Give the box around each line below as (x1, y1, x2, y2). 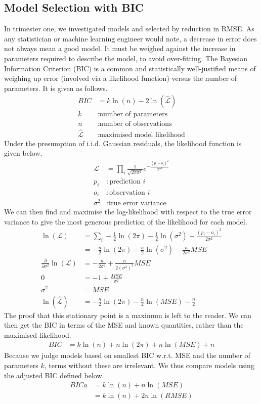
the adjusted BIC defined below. (4, 370, 104, 380)
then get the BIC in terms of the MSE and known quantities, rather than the (4, 320, 244, 330)
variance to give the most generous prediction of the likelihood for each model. (4, 216, 247, 227)
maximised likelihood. (4, 329, 71, 340)
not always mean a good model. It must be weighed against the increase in (4, 43, 236, 54)
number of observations (99, 120, 172, 128)
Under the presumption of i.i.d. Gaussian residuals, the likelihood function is (4, 138, 242, 148)
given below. (4, 148, 42, 158)
